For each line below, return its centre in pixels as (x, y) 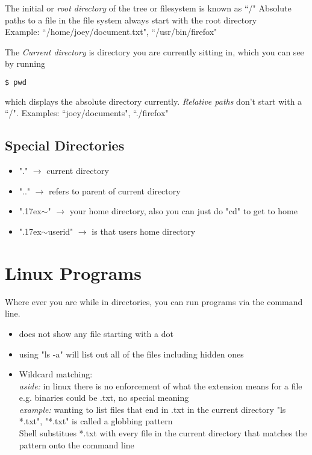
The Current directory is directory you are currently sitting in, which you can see (154, 51)
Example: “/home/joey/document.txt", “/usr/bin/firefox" (111, 32)
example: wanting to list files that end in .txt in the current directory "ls (152, 409)
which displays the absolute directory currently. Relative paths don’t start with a (154, 101)
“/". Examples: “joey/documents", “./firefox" (87, 113)
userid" (61, 231)
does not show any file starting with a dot (96, 333)
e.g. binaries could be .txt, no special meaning (104, 398)
